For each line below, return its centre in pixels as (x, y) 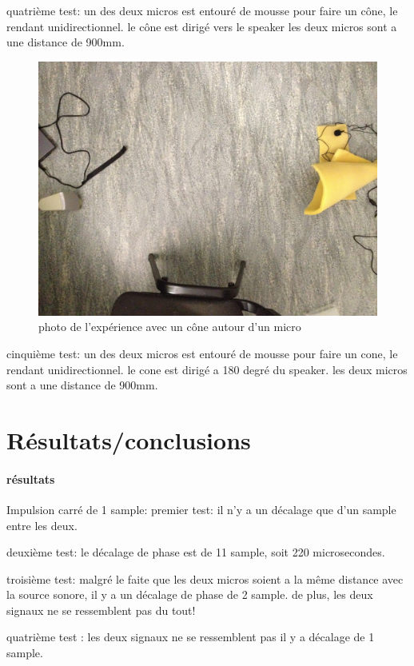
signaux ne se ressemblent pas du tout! (101, 610)
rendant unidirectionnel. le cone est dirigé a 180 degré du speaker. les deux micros (207, 369)
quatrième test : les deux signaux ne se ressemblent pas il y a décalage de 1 (191, 637)
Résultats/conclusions (129, 439)
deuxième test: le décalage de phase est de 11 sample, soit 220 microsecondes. (196, 552)
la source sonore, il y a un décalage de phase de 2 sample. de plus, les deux (190, 594)
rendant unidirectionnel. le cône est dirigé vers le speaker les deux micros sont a (202, 26)
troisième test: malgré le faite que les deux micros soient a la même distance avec (205, 578)
